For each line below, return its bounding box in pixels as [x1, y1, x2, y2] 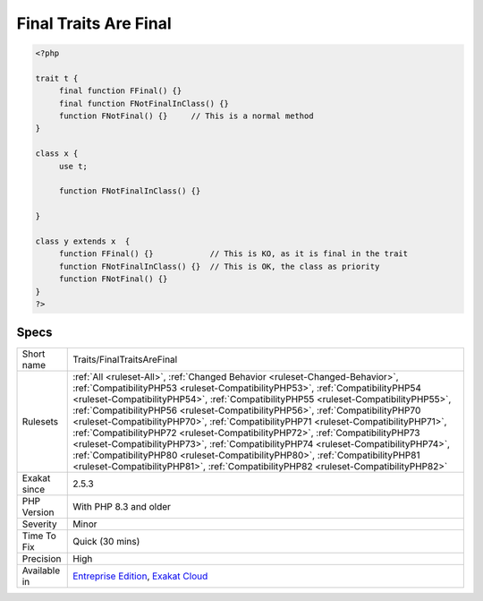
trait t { [35, 73, 79, 83]
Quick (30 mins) [72, 536, 140, 548]
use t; [58, 161, 89, 171]
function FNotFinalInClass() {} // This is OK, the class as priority [58, 261, 380, 271]
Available [21, 564, 61, 577]
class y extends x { [35, 236, 131, 246]
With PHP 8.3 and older [72, 501, 172, 513]
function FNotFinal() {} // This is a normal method [58, 111, 314, 121]
